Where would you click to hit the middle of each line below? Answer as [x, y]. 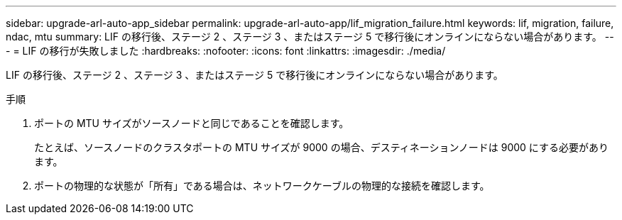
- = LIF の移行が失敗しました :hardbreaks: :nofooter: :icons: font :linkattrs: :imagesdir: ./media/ [226, 51]
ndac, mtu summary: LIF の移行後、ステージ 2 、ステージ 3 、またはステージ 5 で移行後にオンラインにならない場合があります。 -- [310, 37]
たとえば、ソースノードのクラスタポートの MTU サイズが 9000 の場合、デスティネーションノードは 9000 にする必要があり [321, 147]
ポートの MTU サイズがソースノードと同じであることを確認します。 [192, 123]
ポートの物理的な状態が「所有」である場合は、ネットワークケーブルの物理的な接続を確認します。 [262, 186]
